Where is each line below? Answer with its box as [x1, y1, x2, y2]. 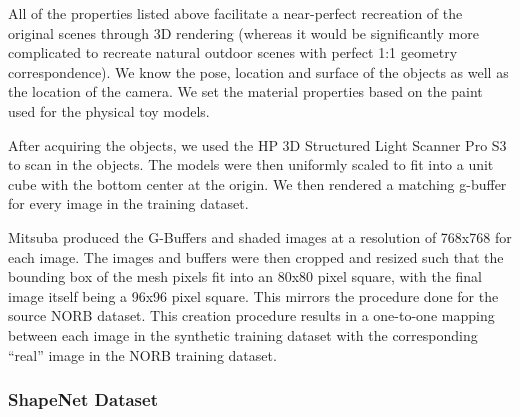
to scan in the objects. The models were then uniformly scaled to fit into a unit [8, 154, 494, 175]
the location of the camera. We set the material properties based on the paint [8, 81, 483, 102]
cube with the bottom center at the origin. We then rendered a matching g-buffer [8, 173, 507, 194]
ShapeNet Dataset [8, 387, 158, 412]
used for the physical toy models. [8, 100, 210, 121]
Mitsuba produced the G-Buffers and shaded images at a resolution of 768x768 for [8, 226, 512, 247]
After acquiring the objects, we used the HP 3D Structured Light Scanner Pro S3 [8, 134, 507, 155]
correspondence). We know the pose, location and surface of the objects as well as [8, 61, 509, 82]
